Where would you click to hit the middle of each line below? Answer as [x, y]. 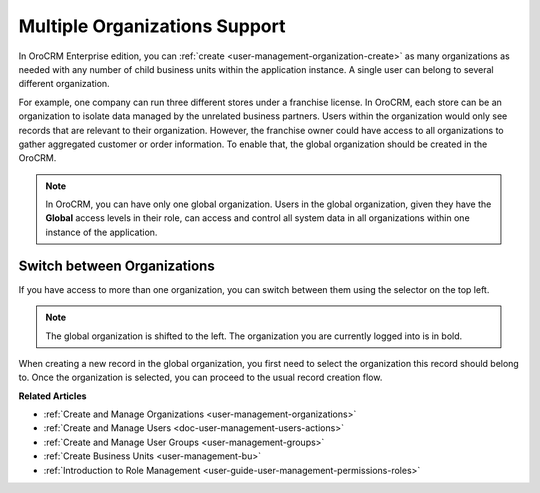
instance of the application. [101, 232]
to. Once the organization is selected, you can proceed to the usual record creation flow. [200, 377]
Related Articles [52, 396]
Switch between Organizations [116, 265]
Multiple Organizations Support [152, 26]
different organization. [64, 84]
